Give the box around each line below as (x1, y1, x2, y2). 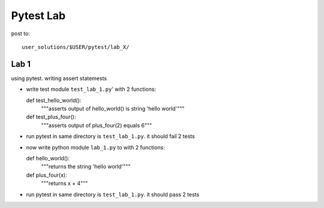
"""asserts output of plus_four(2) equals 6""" (41, 121, 152, 129)
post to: (11, 30, 30, 37)
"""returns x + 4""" (41, 180, 88, 187)
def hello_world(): (26, 154, 70, 161)
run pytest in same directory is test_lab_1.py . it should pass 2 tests (26, 191, 200, 198)
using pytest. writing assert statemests (11, 75, 107, 82)
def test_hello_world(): (26, 96, 82, 104)
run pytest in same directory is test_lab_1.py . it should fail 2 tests (26, 133, 195, 140)
